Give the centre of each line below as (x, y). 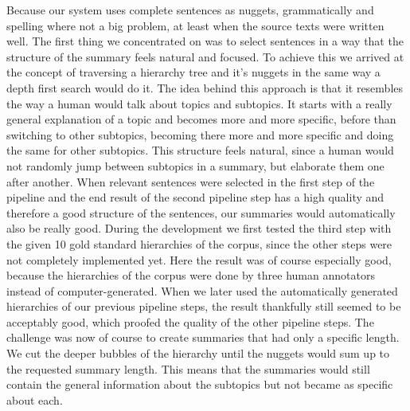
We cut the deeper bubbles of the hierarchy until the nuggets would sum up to (198, 353)
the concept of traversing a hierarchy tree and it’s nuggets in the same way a (193, 72)
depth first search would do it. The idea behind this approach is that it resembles (205, 87)
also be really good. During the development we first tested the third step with (199, 228)
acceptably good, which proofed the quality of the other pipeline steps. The (190, 321)
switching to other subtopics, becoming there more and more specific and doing (200, 134)
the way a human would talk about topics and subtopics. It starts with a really (199, 103)
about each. (35, 399)
